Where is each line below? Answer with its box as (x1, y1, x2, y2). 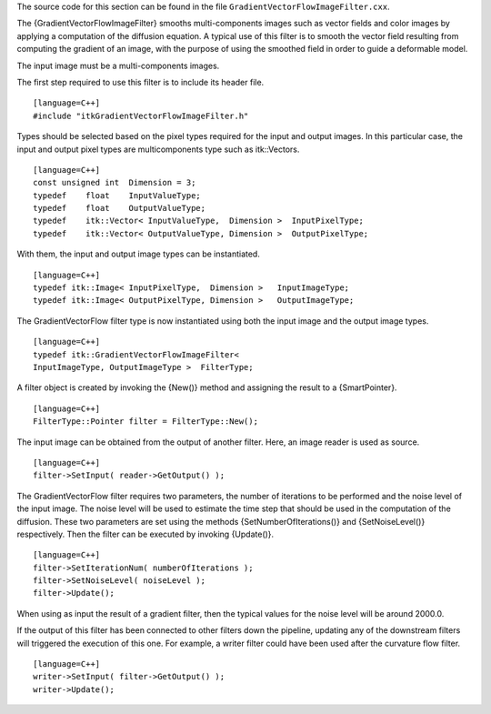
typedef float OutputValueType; (33, 203, 206, 214)
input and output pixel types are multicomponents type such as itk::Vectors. (16, 144, 300, 155)
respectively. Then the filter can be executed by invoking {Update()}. (16, 528, 275, 539)
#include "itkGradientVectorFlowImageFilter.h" (33, 110, 249, 121)
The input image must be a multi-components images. (16, 60, 220, 71)
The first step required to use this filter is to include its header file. (16, 76, 265, 87)
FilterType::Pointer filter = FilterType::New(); (33, 417, 259, 427)
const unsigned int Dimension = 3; (33, 177, 196, 188)
